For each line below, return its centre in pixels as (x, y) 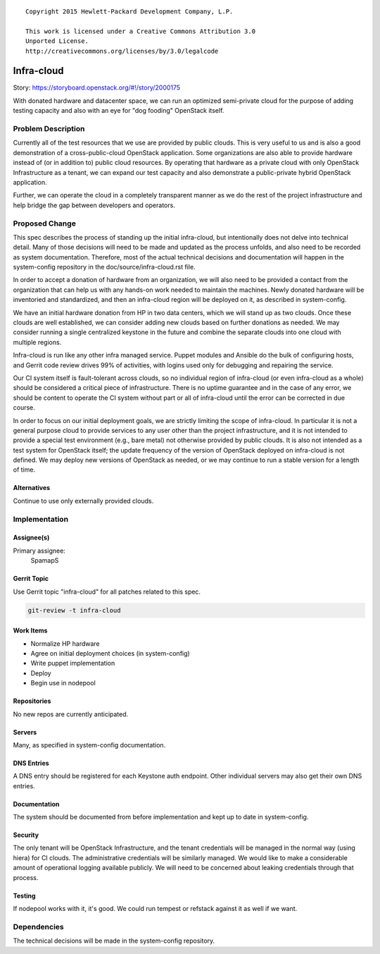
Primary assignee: (39, 551)
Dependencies (39, 927)
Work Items (30, 630)
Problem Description (49, 129)
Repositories (32, 701)
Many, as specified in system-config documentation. (89, 745)
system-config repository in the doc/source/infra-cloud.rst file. (104, 267)
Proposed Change (45, 224)
